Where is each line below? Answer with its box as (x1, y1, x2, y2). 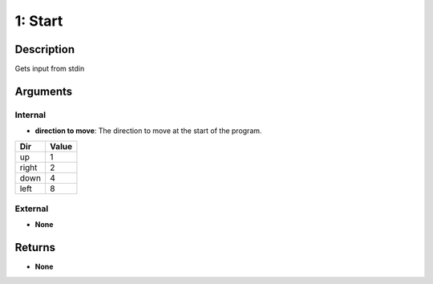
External (14, 203, 49, 214)
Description (14, 43, 75, 56)
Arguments (14, 84, 73, 98)
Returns (14, 241, 56, 254)
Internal (14, 109, 47, 120)
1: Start (14, 12, 63, 30)
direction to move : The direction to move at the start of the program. (34, 126, 262, 136)
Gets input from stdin (14, 64, 85, 74)
